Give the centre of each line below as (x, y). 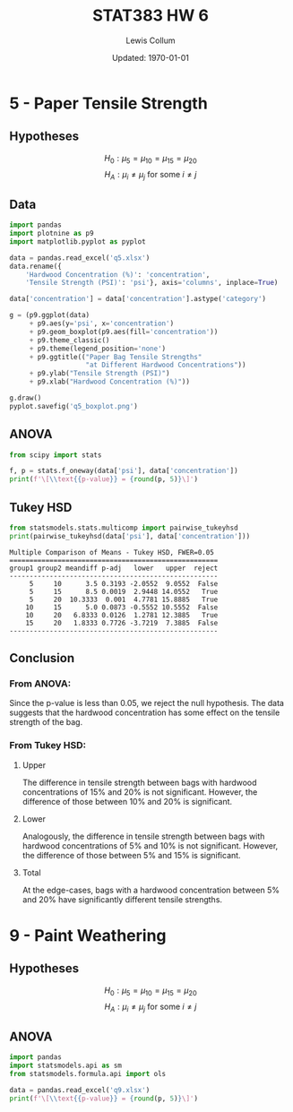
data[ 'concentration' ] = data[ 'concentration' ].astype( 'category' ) (138, 299)
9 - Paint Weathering (88, 935)
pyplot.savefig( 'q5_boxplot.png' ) (74, 406)
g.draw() (26, 398)
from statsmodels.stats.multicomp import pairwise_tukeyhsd (124, 528)
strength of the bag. (46, 722)
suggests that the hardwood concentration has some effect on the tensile (145, 712)
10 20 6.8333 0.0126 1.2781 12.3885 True (122, 615)
